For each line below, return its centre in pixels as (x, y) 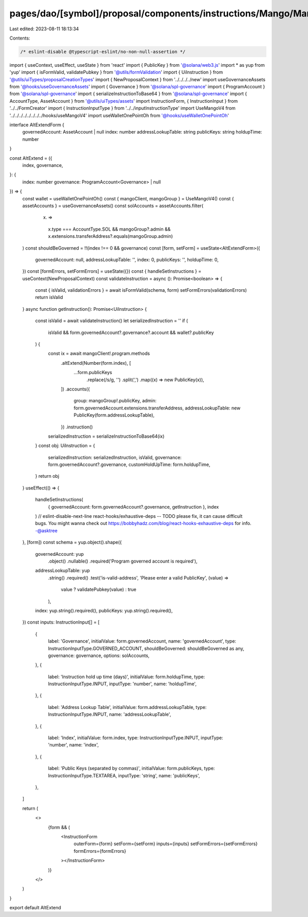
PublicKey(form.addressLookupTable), (114, 415)
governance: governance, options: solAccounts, (99, 656)
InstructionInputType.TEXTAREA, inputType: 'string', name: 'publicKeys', (124, 775)
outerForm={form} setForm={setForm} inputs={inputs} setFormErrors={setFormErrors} (166, 844)
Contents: (20, 38)
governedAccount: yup (60, 554)
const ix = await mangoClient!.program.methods (99, 353)
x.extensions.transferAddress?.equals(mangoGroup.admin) (110, 236)
